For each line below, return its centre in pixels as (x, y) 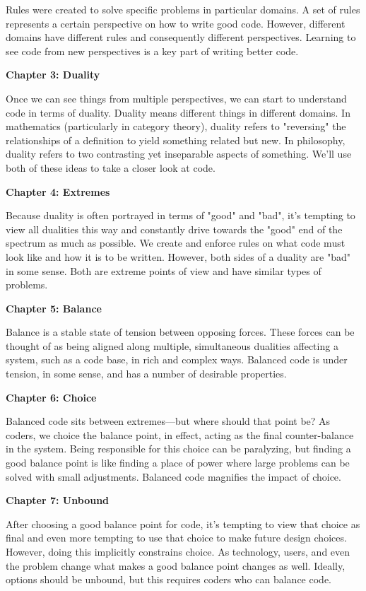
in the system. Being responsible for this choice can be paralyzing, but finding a (178, 449)
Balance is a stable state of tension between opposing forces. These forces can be (180, 332)
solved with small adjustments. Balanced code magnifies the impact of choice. (173, 476)
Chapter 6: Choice (51, 397)
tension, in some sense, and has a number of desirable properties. (146, 374)
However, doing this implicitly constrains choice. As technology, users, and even (178, 551)
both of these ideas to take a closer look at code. (111, 167)
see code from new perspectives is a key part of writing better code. (152, 51)
